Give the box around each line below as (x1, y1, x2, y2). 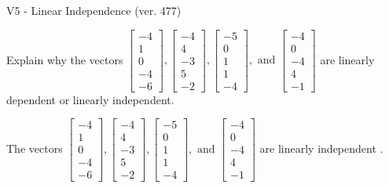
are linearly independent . (259, 139, 383, 156)
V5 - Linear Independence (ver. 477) (6, 2, 182, 18)
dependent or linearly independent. (6, 91, 174, 107)
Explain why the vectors (6, 51, 123, 67)
